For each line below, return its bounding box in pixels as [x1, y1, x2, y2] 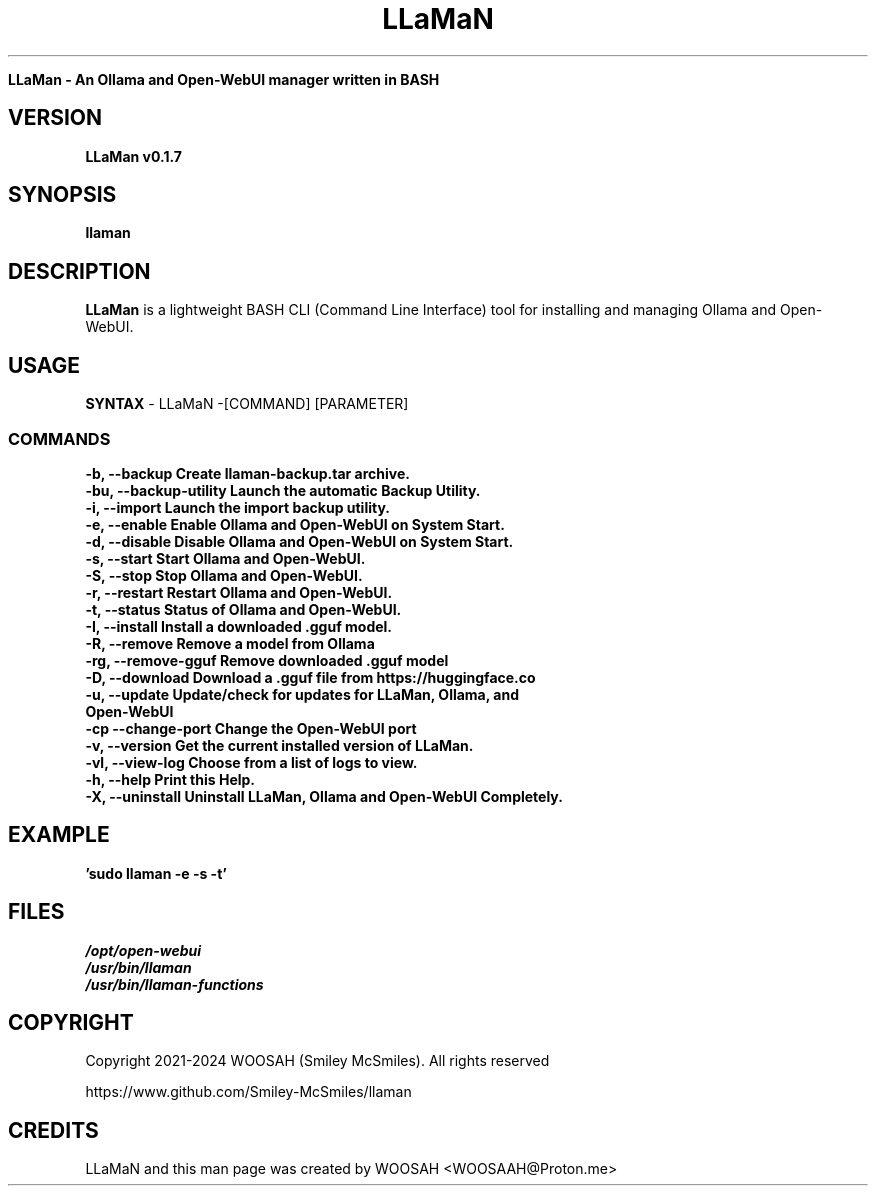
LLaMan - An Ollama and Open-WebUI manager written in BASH [8, 70, 440, 88]
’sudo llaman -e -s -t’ [85, 864, 227, 882]
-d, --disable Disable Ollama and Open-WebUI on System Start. [85, 532, 514, 550]
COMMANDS [8, 428, 111, 449]
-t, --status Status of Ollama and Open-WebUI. [85, 600, 402, 618]
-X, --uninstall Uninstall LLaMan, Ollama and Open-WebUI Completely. [85, 787, 563, 805]
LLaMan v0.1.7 [85, 147, 182, 165]
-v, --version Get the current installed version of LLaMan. [85, 736, 474, 754]
